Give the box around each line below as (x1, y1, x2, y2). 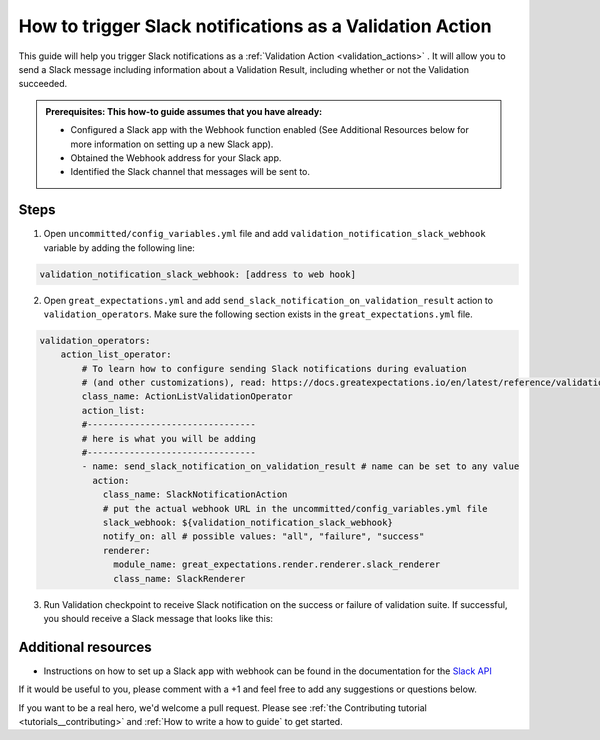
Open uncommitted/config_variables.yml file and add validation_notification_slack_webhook (43, 228, 486, 240)
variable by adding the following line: (43, 241, 195, 254)
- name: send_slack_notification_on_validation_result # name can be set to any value (81, 461, 520, 472)
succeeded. (18, 78, 68, 90)
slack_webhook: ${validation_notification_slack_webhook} (102, 517, 394, 528)
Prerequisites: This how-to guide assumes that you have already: (45, 105, 323, 117)
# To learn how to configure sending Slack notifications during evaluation (81, 363, 467, 374)
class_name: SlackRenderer (113, 573, 246, 584)
